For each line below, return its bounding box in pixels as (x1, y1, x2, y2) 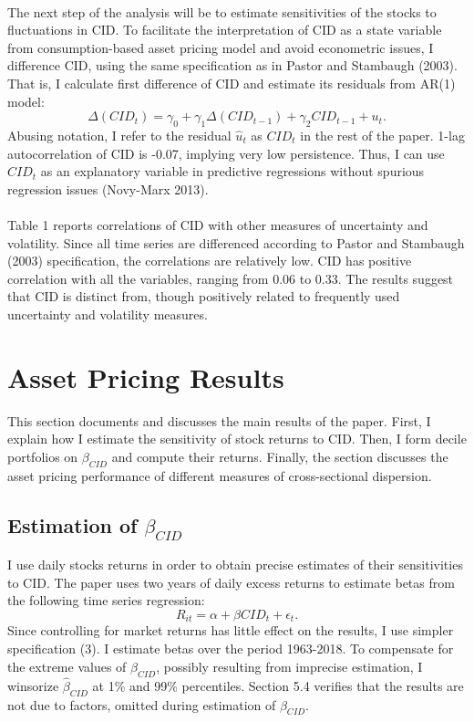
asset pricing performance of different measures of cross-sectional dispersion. (7, 466, 432, 485)
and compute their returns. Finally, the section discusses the (111, 446, 448, 466)
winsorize (7, 675, 59, 695)
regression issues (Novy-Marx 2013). (7, 179, 209, 198)
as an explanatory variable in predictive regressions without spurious (40, 162, 425, 181)
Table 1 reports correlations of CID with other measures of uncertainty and (7, 215, 428, 234)
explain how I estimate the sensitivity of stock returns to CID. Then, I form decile (7, 429, 467, 448)
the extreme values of (7, 656, 127, 675)
